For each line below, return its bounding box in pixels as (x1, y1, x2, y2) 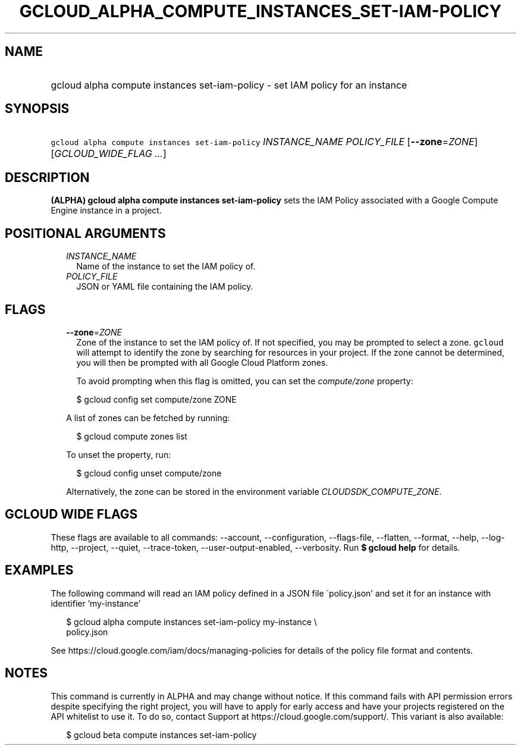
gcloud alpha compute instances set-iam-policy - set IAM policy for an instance (51, 79, 407, 91)
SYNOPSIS (5, 101, 70, 117)
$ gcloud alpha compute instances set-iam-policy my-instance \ (66, 616, 317, 627)
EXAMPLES (5, 563, 74, 578)
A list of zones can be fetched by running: (66, 412, 230, 423)
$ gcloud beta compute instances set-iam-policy (66, 729, 257, 740)
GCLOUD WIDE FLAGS (5, 507, 138, 522)
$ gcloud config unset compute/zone (76, 467, 222, 478)
